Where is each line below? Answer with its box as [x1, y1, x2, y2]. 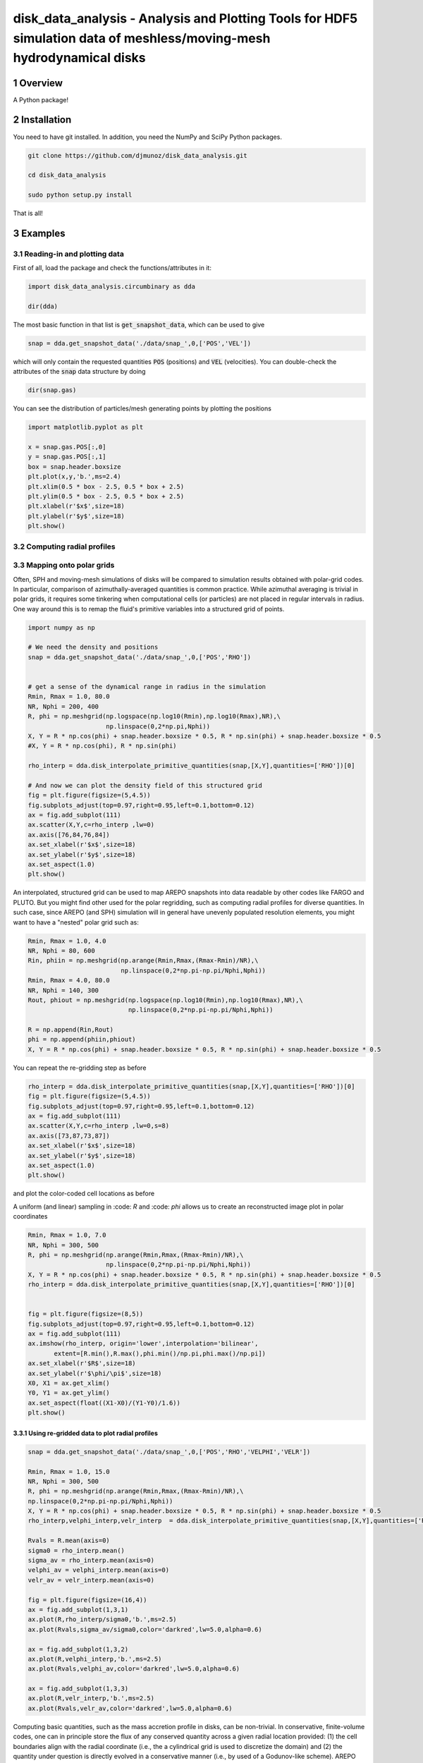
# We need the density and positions [27, 643, 159, 652]
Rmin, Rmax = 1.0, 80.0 [27, 693, 111, 701]
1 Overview [13, 77, 63, 89]
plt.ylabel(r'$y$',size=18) [27, 512, 125, 520]
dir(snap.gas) [27, 386, 77, 394]
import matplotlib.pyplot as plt [27, 423, 144, 432]
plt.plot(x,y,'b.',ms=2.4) [27, 472, 121, 481]
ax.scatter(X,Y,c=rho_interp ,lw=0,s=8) [27, 1122, 169, 1130]
